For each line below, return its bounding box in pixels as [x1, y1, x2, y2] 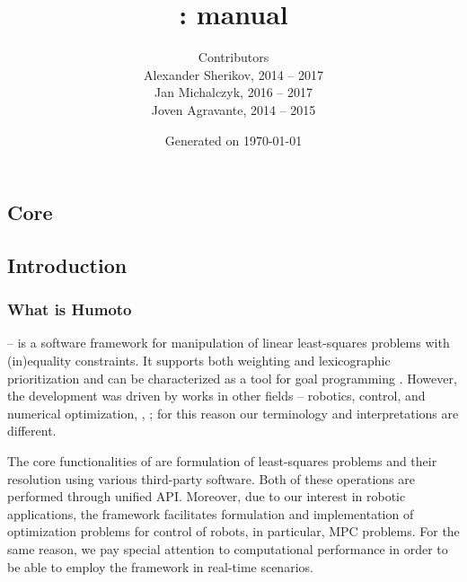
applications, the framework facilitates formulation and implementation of [7, 504, 414, 523]
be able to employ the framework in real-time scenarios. [7, 557, 313, 576]
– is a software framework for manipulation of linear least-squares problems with [7, 333, 450, 352]
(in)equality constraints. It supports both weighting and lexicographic [7, 351, 391, 370]
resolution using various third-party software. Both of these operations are [7, 469, 416, 488]
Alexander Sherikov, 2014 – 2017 [144, 65, 323, 84]
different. [7, 421, 57, 440]
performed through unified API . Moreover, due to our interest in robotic [7, 487, 406, 506]
